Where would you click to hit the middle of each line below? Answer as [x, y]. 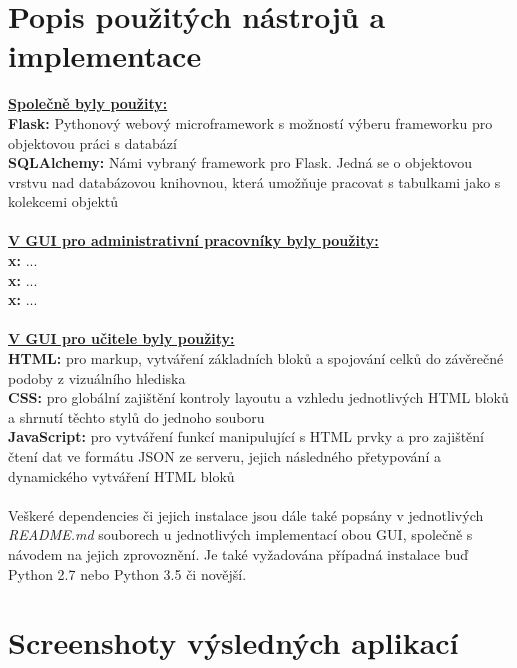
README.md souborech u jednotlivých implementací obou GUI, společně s [240, 534]
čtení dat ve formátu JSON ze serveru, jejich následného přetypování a [224, 456]
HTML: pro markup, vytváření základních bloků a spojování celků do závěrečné [256, 358]
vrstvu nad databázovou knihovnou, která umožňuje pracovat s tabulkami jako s [254, 181]
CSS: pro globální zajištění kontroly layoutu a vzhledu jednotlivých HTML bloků [258, 397]
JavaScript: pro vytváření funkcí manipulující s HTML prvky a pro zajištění [246, 436]
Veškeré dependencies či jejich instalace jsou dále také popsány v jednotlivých [246, 514]
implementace [105, 55]
